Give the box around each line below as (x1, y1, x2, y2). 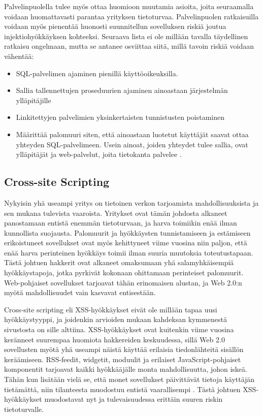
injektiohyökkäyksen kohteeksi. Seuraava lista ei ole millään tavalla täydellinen (4, 30, 248, 41)
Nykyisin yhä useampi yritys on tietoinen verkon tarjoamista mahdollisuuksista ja (4, 197, 259, 208)
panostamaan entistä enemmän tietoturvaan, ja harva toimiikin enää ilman (4, 217, 237, 228)
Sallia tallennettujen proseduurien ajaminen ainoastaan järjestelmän (16, 85, 228, 95)
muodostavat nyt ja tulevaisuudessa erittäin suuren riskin (44, 394, 223, 404)
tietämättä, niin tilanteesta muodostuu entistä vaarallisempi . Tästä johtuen (4, 383, 241, 394)
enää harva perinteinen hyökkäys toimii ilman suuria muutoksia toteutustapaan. (4, 247, 253, 258)
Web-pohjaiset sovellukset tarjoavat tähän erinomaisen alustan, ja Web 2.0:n (4, 277, 242, 287)
